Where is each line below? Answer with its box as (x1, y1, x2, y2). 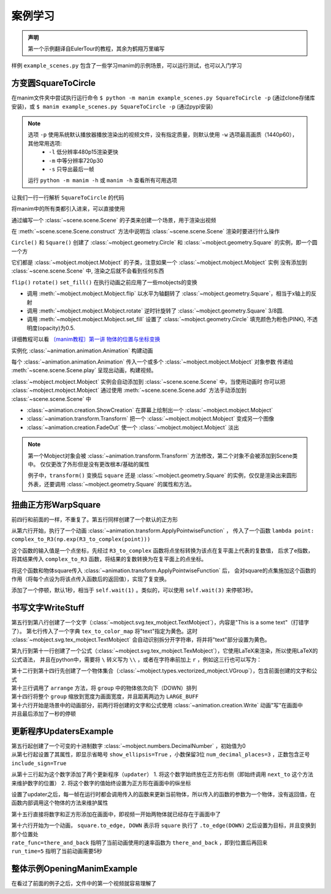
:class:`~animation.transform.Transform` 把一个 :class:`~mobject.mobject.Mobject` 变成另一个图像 (26, 415, 275, 422)
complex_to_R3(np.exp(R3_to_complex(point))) (11, 536, 151, 543)
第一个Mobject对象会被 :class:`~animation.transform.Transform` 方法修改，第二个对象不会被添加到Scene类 (28, 452, 298, 459)
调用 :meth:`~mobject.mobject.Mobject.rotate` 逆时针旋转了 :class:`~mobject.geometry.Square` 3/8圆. (26, 307, 284, 314)
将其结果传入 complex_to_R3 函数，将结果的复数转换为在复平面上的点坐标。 (11, 556, 207, 563)
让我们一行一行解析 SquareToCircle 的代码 (11, 193, 124, 201)
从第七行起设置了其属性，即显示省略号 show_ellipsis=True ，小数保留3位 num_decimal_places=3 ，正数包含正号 (11, 751, 310, 758)
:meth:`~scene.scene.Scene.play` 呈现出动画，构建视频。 (11, 367, 157, 374)
